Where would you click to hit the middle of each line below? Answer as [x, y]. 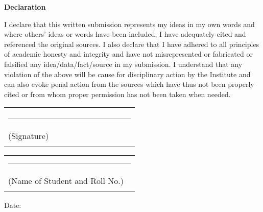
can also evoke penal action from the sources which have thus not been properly [129, 84]
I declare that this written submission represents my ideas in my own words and [129, 24]
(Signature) [29, 136]
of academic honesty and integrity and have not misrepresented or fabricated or [128, 54]
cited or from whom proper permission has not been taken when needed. [117, 94]
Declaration [25, 7]
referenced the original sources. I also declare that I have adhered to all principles [132, 44]
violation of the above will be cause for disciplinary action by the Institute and [127, 74]
